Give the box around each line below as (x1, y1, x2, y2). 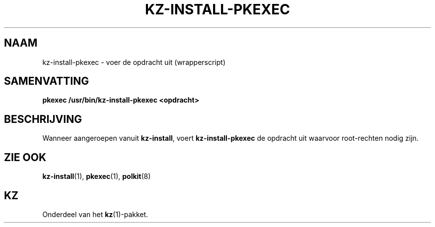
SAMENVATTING (4, 75, 89, 88)
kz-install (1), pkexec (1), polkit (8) (42, 172, 151, 181)
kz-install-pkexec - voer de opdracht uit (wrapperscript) (42, 57, 226, 66)
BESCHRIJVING (4, 113, 82, 125)
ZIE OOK (4, 151, 47, 164)
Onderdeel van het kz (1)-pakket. (42, 210, 148, 219)
